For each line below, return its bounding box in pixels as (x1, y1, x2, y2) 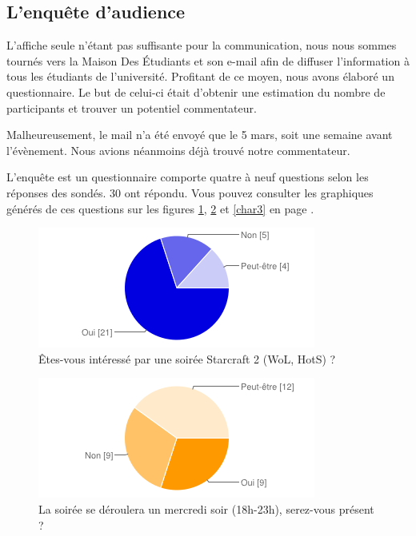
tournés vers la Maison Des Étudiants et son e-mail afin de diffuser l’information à (6, 52, 410, 69)
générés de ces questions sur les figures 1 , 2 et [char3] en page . (6, 200, 314, 216)
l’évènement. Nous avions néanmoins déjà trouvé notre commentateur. (6, 141, 350, 158)
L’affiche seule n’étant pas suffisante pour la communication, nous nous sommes (6, 37, 397, 54)
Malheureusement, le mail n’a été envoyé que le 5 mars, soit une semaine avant (6, 126, 393, 143)
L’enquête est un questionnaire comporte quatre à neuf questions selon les (6, 169, 369, 185)
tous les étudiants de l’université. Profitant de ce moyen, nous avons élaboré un (6, 68, 394, 85)
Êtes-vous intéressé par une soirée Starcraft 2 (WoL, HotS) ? (38, 350, 336, 367)
